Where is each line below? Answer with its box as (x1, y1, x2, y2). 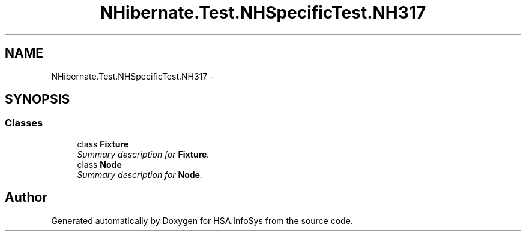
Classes (5, 117, 43, 129)
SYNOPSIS (5, 92, 70, 107)
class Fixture (77, 138, 129, 149)
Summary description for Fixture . (77, 149, 210, 159)
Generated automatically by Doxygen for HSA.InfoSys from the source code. (51, 215, 353, 226)
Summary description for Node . (77, 169, 202, 180)
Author (5, 190, 47, 205)
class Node (77, 159, 122, 170)
